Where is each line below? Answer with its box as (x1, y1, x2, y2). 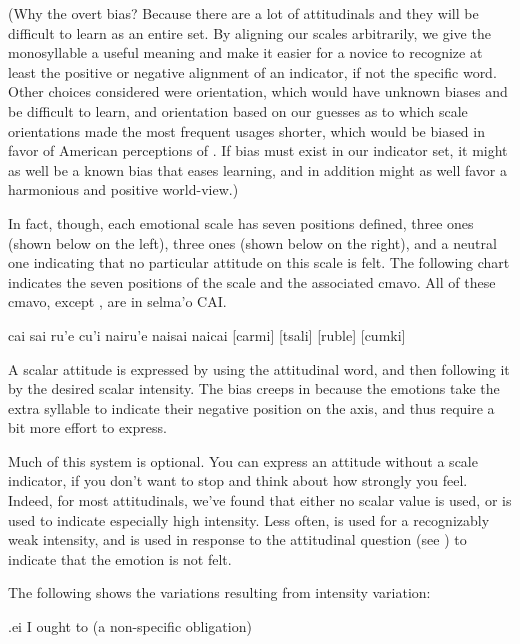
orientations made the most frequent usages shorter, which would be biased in (8, 120, 485, 141)
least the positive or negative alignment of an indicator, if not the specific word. (8, 61, 497, 82)
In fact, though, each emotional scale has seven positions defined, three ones (8, 212, 474, 233)
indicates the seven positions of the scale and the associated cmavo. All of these (8, 271, 496, 292)
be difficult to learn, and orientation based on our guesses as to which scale (8, 100, 468, 121)
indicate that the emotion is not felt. (8, 548, 232, 569)
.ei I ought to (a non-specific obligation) (8, 616, 252, 637)
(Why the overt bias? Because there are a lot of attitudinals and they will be (8, 3, 479, 23)
